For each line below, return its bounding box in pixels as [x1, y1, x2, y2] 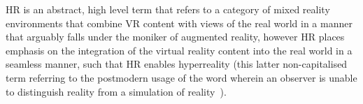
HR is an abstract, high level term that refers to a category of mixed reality [6, 2, 330, 16]
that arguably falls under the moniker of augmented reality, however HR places [6, 29, 345, 44]
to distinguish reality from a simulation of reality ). [6, 84, 227, 98]
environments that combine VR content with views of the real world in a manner [6, 15, 353, 30]
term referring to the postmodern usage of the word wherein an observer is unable [6, 70, 357, 84]
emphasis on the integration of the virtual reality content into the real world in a [6, 43, 353, 57]
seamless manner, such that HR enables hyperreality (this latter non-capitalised [6, 57, 348, 71]
